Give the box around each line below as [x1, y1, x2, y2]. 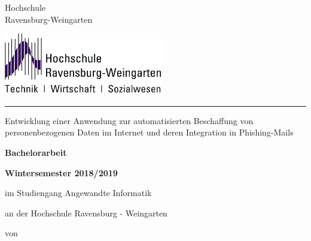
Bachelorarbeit [5, 146, 67, 159]
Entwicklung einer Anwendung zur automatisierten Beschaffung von [5, 114, 254, 126]
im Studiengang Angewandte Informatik [5, 186, 152, 199]
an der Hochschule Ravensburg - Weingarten [5, 206, 167, 219]
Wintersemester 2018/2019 [5, 166, 118, 179]
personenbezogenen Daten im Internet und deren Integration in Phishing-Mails [5, 126, 294, 138]
